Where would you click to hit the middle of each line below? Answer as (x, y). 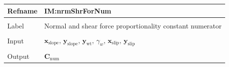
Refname (22, 10)
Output (18, 56)
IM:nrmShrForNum (78, 10)
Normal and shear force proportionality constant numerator (133, 25)
